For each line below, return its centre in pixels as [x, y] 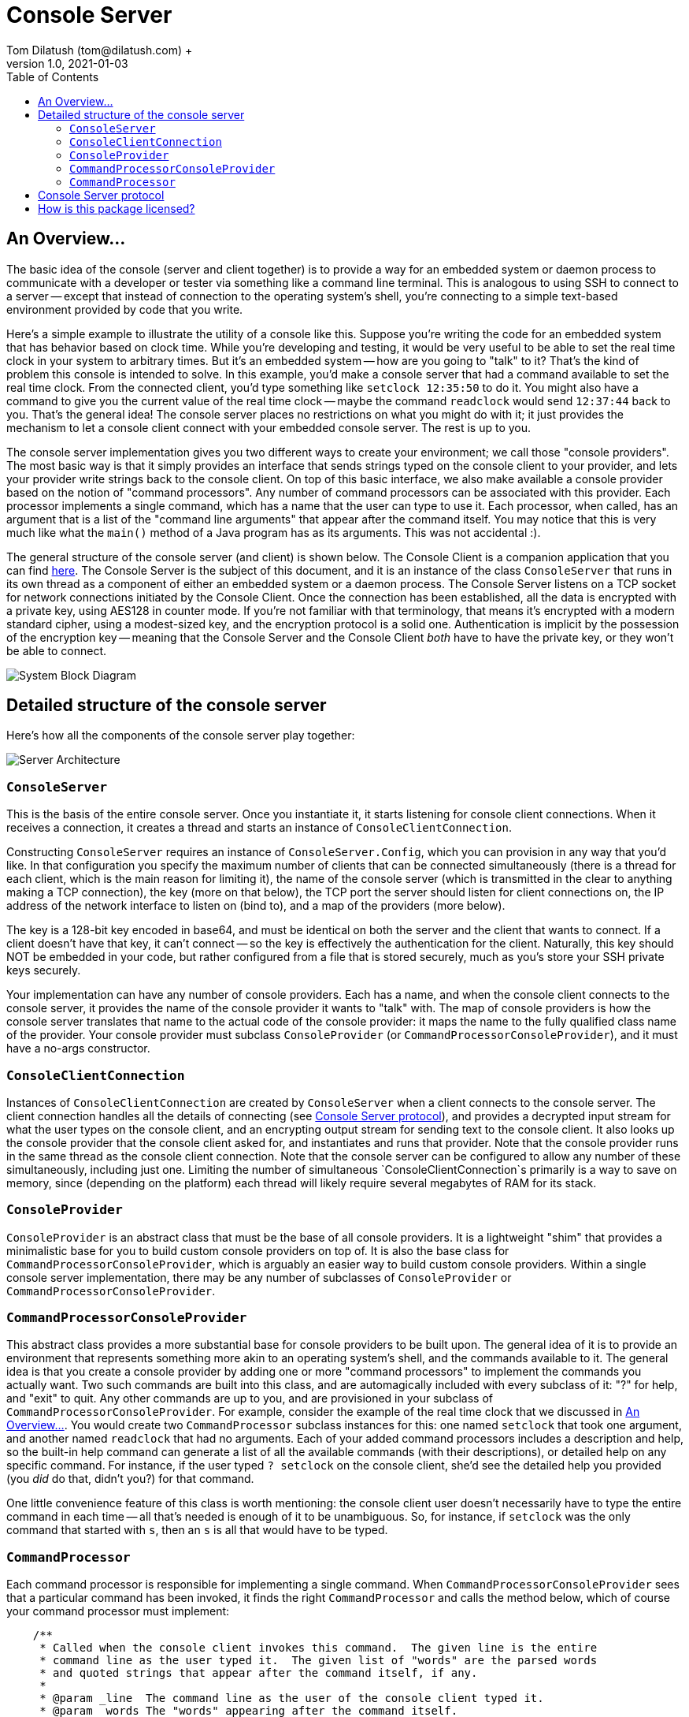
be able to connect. [57, 650]
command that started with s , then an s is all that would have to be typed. [197, 1530]
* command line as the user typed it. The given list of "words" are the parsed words [319, 1661]
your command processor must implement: [118, 1611]
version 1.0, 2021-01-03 [67, 63]
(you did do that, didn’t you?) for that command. [130, 1479]
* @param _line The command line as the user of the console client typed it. [292, 1698]
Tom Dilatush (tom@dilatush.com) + [100, 50]
